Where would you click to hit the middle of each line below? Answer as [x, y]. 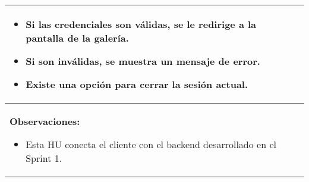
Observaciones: [45, 121]
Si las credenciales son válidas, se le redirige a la [141, 24]
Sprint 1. [44, 158]
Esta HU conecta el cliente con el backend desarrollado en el [151, 144]
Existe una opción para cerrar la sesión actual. [137, 84]
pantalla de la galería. [77, 38]
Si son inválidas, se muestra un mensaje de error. [143, 61]
